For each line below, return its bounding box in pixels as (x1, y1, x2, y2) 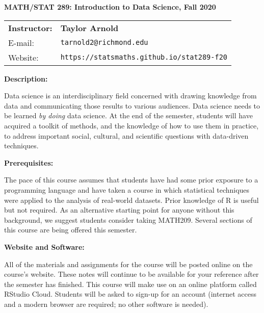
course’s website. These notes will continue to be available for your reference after (4, 269, 259, 279)
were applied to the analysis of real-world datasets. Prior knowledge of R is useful (4, 194, 259, 205)
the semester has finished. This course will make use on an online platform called (4, 278, 257, 289)
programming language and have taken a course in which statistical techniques (4, 184, 250, 195)
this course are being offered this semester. (4, 224, 137, 235)
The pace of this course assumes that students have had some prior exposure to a (4, 174, 258, 185)
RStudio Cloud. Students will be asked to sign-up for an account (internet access (4, 289, 256, 299)
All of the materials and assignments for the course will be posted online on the (4, 258, 253, 269)
